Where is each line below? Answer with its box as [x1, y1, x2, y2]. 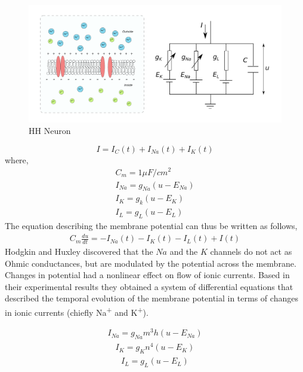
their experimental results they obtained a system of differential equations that [5, 280, 293, 292]
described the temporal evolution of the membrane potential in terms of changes [5, 292, 298, 304]
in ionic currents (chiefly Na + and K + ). [5, 304, 149, 318]
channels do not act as [210, 245, 292, 258]
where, [5, 153, 29, 166]
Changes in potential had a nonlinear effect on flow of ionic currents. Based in [5, 269, 290, 281]
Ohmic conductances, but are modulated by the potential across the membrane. [5, 257, 296, 269]
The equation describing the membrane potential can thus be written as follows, [5, 219, 298, 232]
